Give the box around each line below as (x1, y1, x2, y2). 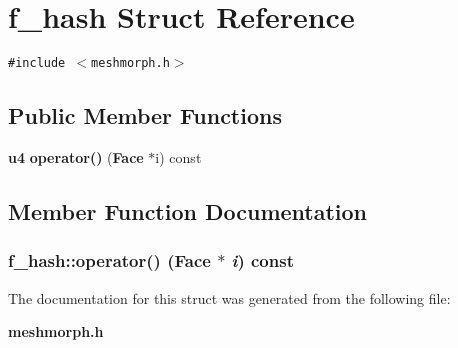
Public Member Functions (8, 100, 282, 131)
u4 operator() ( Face (8, 146, 144, 167)
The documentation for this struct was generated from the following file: (8, 287, 451, 308)
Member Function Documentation (8, 195, 368, 226)
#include (8, 56, 66, 71)
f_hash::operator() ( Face (8, 248, 211, 273)
